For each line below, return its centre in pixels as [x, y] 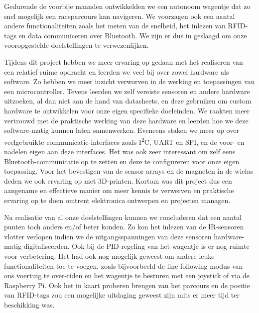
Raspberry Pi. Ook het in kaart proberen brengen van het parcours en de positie [127, 285]
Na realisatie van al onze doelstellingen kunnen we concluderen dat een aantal [123, 217]
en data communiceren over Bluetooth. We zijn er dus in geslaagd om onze [133, 35]
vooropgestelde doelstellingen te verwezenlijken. [76, 45]
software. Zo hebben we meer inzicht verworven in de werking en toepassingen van [129, 81]
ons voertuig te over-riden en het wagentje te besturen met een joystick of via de [127, 275]
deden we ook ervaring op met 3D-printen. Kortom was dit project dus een [118, 180]
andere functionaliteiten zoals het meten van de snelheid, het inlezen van [115, 26]
